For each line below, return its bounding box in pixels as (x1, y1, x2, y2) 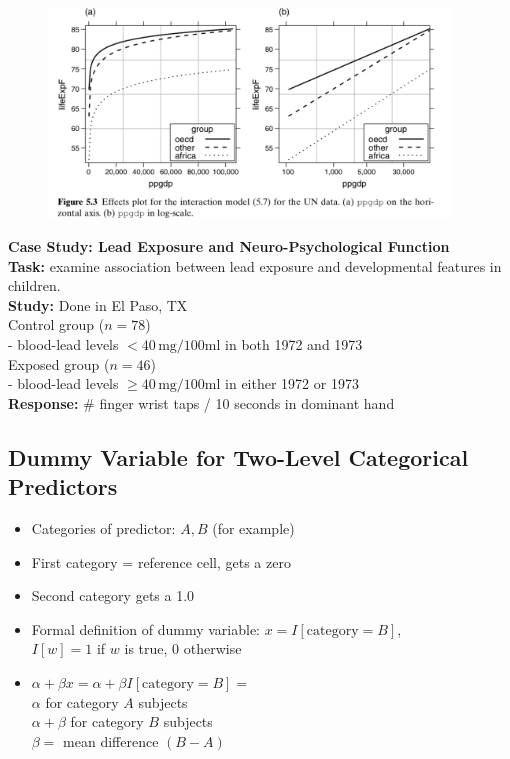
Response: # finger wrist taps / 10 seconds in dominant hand (8, 392, 395, 413)
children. (8, 275, 61, 296)
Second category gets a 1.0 (31, 585, 195, 606)
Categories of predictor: (31, 517, 176, 538)
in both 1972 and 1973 (225, 334, 363, 354)
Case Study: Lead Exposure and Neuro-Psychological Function (8, 236, 450, 257)
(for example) (212, 517, 295, 538)
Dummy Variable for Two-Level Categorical (8, 441, 469, 472)
